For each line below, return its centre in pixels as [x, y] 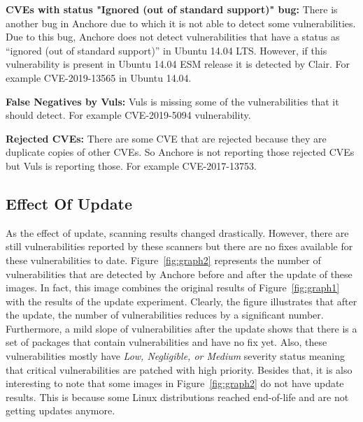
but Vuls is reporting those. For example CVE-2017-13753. [131, 165]
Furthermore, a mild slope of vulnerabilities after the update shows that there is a [181, 328]
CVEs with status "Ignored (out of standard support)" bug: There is [172, 9]
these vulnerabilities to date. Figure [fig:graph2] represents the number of [163, 260]
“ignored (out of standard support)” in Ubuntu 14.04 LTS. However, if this [166, 50]
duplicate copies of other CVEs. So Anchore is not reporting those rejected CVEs [180, 152]
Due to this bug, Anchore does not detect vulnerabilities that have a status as [173, 37]
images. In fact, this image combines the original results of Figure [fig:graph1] [173, 288]
